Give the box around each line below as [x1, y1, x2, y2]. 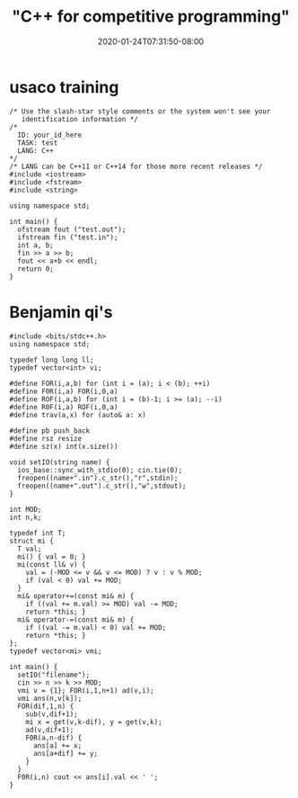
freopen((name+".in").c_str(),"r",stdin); [17, 473, 179, 482]
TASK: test [17, 138, 58, 148]
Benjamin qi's [9, 301, 113, 322]
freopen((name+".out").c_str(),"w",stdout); [17, 481, 187, 490]
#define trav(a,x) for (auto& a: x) [9, 410, 146, 419]
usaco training [9, 76, 119, 97]
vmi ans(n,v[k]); [17, 694, 83, 703]
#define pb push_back [9, 426, 91, 435]
